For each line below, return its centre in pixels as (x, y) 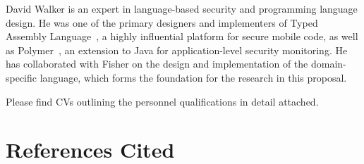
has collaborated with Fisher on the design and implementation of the (157, 64)
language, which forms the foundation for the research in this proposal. (193, 77)
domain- (328, 64)
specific (22, 77)
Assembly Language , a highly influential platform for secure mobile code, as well (182, 36)
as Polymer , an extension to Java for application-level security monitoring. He (177, 50)
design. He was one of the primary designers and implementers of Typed (162, 22)
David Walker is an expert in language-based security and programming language (182, 8)
